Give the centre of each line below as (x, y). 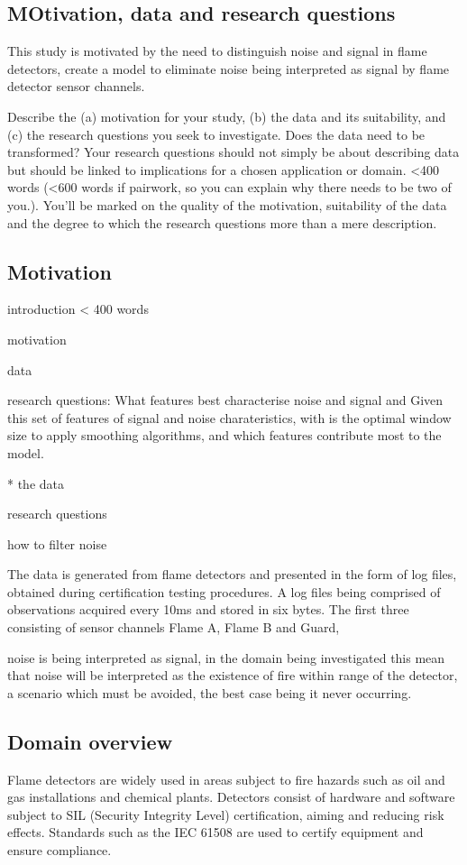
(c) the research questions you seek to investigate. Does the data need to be (216, 134)
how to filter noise (57, 543)
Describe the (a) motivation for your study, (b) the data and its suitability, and (227, 116)
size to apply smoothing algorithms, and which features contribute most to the (224, 435)
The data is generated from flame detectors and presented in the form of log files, (232, 574)
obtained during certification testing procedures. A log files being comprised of (224, 591)
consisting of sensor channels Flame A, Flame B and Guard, (174, 627)
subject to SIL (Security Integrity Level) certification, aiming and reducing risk (226, 814)
